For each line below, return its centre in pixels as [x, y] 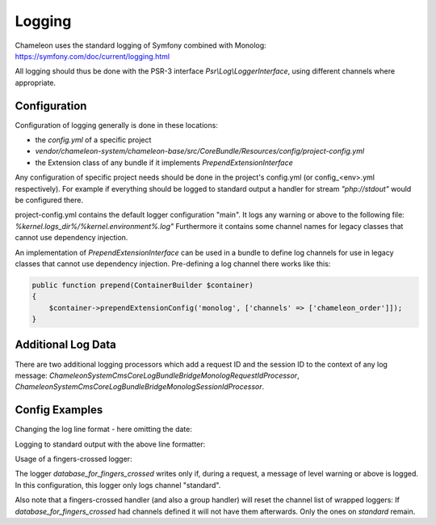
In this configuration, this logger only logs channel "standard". [118, 485]
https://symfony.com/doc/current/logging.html [92, 56]
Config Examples [59, 410]
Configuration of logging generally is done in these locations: [116, 125]
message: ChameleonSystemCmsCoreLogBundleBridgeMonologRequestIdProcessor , [157, 375]
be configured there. [49, 200]
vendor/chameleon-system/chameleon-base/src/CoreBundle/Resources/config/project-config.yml [200, 151]
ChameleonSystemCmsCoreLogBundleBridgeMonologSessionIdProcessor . [140, 387]
